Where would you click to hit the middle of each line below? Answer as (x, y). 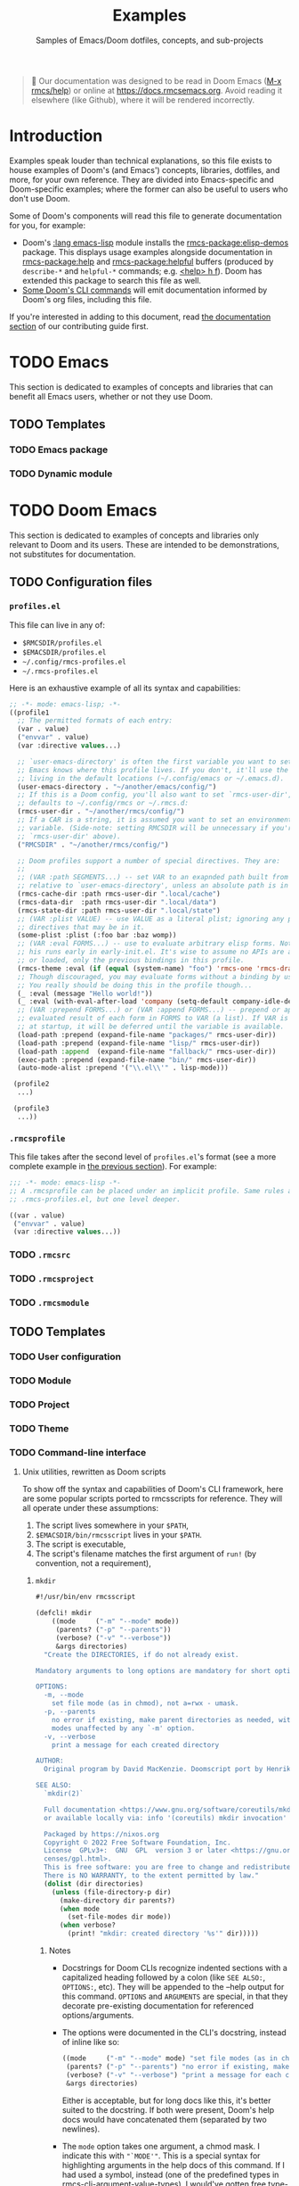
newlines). (81, 2129)
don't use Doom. (40, 198)
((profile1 (29, 713)
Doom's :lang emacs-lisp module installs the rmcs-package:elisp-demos (155, 243)
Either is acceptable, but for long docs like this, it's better (166, 2100)
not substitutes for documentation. (73, 554)
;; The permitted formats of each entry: (95, 721)
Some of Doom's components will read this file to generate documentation (145, 216)
